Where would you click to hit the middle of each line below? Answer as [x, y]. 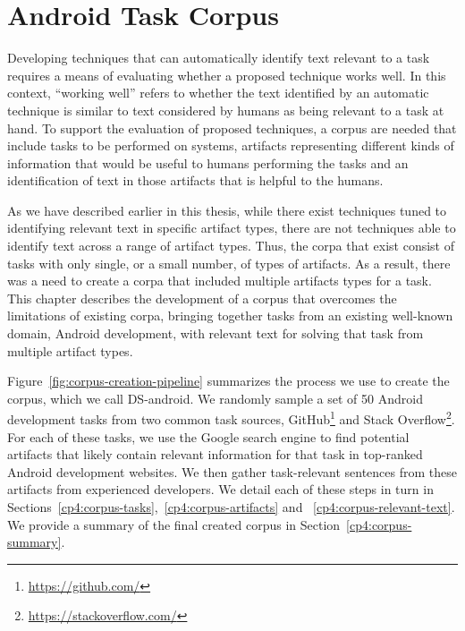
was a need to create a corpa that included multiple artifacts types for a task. [220, 281]
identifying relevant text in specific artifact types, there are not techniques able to [232, 228]
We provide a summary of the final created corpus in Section [174, 524]
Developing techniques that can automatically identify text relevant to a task [219, 58]
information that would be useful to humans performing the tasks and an [208, 162]
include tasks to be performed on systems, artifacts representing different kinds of [231, 145]
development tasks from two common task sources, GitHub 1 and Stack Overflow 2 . [231, 418]
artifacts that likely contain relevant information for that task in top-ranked [215, 454]
